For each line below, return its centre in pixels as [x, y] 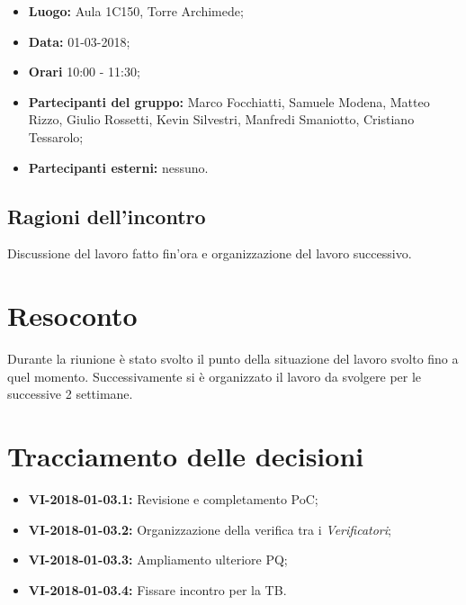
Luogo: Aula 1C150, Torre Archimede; [136, 11]
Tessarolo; [56, 136]
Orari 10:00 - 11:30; [84, 72]
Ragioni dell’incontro [107, 216]
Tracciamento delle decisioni [186, 456]
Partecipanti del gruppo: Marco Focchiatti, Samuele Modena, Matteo [229, 101]
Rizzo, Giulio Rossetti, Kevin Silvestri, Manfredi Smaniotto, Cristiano [221, 119]
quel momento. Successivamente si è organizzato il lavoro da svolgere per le [215, 376]
